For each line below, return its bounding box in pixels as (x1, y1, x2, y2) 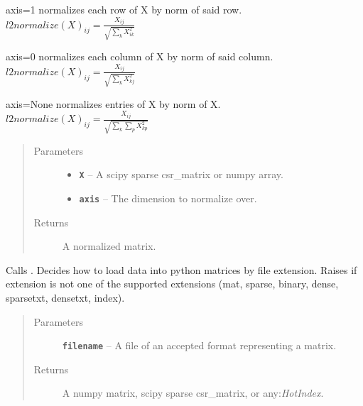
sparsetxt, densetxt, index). (6, 290, 125, 305)
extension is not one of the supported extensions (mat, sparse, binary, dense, (6, 276, 339, 291)
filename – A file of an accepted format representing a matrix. (62, 338, 337, 353)
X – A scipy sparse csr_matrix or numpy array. (79, 167, 283, 182)
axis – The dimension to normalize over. (79, 191, 257, 205)
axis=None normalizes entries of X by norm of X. (6, 96, 221, 111)
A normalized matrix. (62, 238, 156, 253)
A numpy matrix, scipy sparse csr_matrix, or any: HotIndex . (62, 385, 324, 400)
